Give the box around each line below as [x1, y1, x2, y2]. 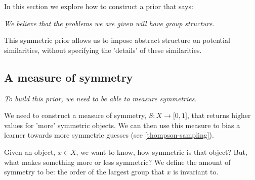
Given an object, [4, 146, 56, 157]
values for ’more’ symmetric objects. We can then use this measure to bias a [4, 119, 240, 130]
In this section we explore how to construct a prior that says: [4, 1, 193, 11]
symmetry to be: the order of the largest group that [4, 166, 164, 177]
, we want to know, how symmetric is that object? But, [76, 146, 247, 157]
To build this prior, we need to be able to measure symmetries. [4, 93, 197, 103]
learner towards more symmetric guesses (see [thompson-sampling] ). [4, 130, 214, 140]
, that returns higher [187, 110, 251, 121]
